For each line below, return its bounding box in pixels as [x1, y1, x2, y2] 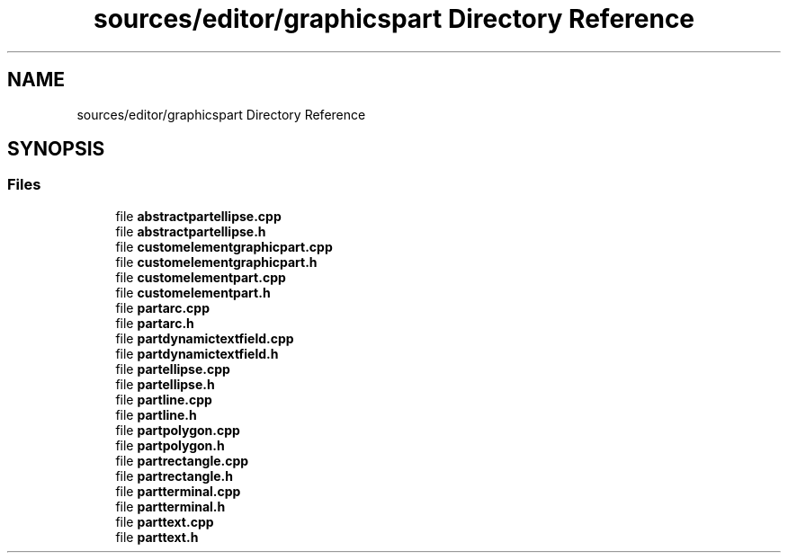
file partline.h [115, 406, 197, 422]
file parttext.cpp [115, 513, 214, 529]
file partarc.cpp [115, 299, 210, 316]
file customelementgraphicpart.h [115, 253, 318, 270]
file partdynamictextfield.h [115, 345, 279, 361]
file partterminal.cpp [115, 483, 241, 499]
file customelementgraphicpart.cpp [115, 238, 333, 254]
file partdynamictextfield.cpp [115, 330, 294, 346]
